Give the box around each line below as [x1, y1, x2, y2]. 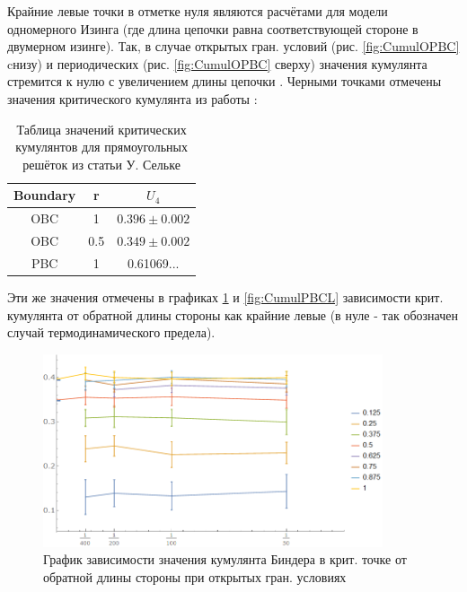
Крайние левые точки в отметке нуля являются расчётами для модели [7, 2, 388, 20]
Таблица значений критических [16, 119, 187, 138]
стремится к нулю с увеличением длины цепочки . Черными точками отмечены [7, 72, 442, 91]
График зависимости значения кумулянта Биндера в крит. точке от [43, 550, 407, 569]
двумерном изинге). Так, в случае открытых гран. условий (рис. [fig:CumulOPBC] [7, 37, 460, 56]
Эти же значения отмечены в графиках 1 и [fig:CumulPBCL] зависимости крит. [7, 287, 444, 306]
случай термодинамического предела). [7, 323, 216, 342]
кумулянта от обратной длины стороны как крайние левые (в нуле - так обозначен [7, 305, 458, 324]
